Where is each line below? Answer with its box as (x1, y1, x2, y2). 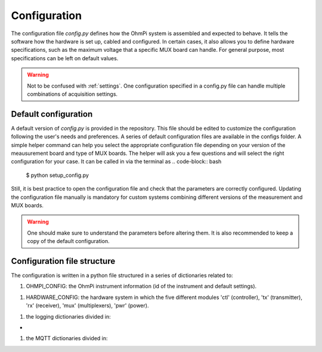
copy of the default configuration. (27, 238, 110, 245)
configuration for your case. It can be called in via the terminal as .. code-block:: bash (11, 158, 222, 165)
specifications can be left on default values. (11, 54, 119, 62)
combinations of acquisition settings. (27, 90, 118, 98)
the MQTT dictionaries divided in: (26, 335, 108, 342)
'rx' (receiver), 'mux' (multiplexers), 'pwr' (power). (26, 302, 149, 309)
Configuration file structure (11, 256, 116, 266)
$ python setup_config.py (26, 172, 89, 179)
